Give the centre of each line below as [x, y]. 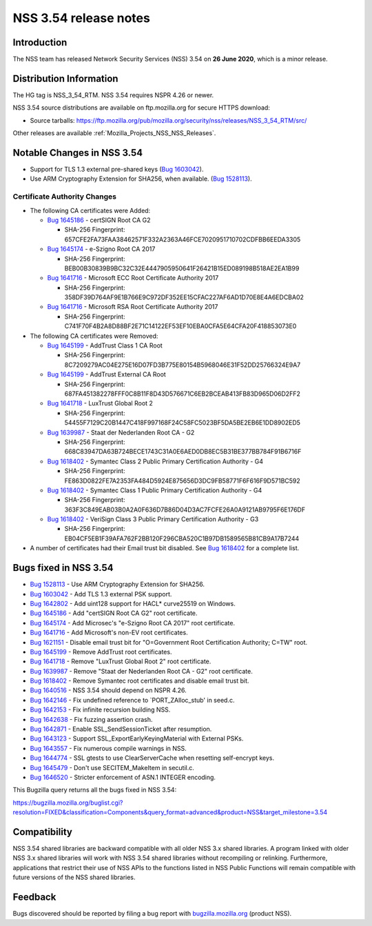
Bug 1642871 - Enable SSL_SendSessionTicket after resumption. [121, 729]
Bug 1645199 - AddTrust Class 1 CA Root [105, 345]
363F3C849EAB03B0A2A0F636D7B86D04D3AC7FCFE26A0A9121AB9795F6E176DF [185, 510]
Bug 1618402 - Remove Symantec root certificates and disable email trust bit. [139, 681]
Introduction [40, 42]
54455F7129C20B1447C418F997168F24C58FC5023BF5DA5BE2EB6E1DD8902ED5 [183, 423]
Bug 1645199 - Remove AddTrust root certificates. [101, 652]
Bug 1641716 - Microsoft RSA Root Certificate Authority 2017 [133, 307]
